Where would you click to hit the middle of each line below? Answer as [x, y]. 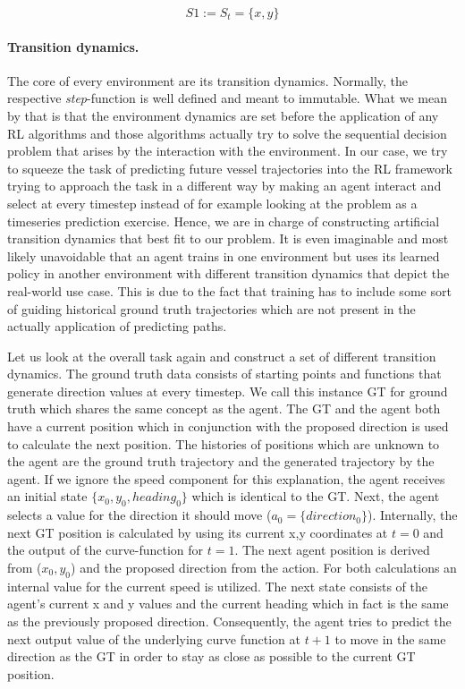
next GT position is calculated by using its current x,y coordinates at [198, 532]
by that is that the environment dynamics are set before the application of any [223, 115]
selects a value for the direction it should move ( [139, 515]
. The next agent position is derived [332, 550]
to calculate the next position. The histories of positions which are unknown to [224, 443]
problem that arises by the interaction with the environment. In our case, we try [228, 151]
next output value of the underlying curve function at [154, 638]
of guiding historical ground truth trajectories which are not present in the [211, 308]
